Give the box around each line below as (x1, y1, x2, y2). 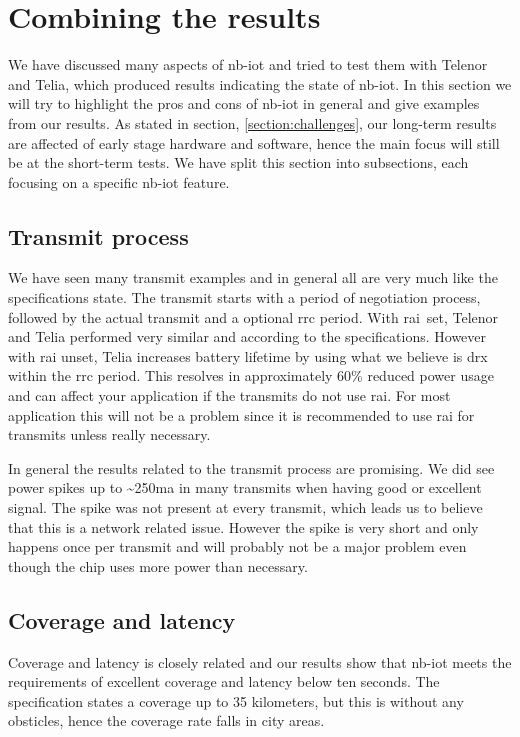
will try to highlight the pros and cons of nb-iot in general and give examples (8, 93, 480, 114)
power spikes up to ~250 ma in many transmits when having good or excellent (8, 477, 482, 498)
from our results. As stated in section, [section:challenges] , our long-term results (8, 112, 497, 133)
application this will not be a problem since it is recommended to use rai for (8, 404, 475, 425)
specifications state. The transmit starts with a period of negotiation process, (8, 287, 481, 308)
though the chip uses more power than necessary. (8, 555, 308, 576)
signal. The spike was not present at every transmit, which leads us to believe (8, 497, 483, 518)
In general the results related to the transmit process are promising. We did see (8, 457, 495, 478)
